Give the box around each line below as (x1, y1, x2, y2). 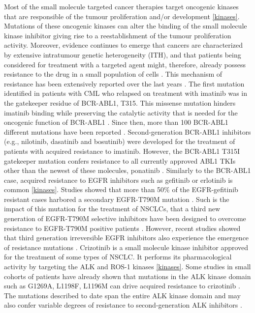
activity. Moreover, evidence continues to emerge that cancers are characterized (4, 40, 243, 50)
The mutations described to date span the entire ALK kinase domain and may (4, 290, 241, 300)
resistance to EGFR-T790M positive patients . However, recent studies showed (4, 223, 241, 233)
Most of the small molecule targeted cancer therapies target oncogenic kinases (4, 1, 239, 11)
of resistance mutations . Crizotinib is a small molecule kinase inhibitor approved (4, 242, 249, 252)
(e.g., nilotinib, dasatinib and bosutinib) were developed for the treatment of (4, 136, 235, 146)
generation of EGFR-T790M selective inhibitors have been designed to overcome (4, 213, 246, 224)
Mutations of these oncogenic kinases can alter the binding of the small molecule (4, 21, 247, 31)
